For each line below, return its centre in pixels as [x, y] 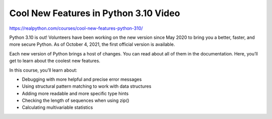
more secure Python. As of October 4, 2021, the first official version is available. [92, 44]
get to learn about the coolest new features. [55, 61]
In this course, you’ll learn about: [43, 70]
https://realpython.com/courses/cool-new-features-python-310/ [76, 28]
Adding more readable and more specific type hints [75, 93]
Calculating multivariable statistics [57, 107]
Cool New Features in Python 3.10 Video [95, 13]
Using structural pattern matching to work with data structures [87, 86]
